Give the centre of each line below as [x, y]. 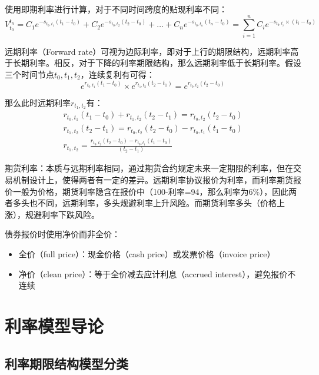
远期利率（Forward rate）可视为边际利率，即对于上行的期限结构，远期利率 [148, 51]
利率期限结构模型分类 [67, 363]
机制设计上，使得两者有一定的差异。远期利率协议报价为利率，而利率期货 [153, 180]
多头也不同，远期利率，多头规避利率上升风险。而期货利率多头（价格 [144, 203]
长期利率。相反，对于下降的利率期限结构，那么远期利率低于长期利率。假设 [157, 63]
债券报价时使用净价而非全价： [62, 234]
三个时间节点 [29, 74]
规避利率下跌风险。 [62, 214]
